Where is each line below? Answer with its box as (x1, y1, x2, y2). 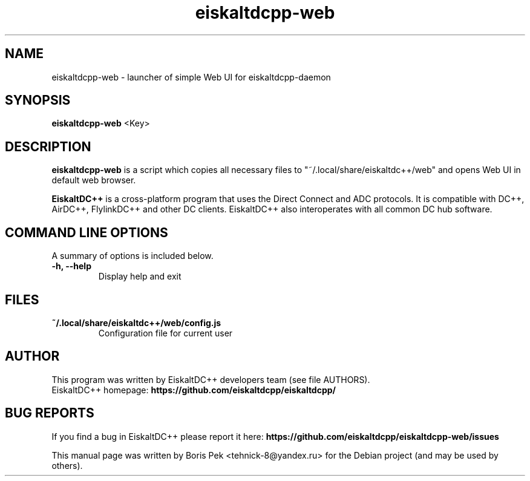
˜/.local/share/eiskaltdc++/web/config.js (51, 317, 221, 328)
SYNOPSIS (5, 93, 71, 108)
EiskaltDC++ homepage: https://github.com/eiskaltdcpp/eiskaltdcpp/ (51, 384, 336, 395)
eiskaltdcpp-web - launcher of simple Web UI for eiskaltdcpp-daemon (51, 71, 331, 82)
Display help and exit (98, 271, 182, 282)
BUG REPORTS (5, 405, 94, 421)
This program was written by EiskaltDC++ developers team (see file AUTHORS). (51, 374, 370, 385)
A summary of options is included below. (51, 250, 214, 261)
